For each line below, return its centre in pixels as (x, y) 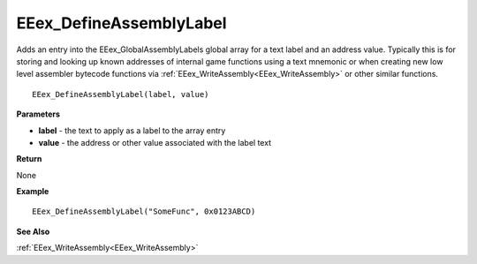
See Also (33, 231)
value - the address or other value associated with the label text (155, 142)
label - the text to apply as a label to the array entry (132, 130)
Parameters (38, 114)
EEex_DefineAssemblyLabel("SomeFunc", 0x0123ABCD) (144, 211)
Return (29, 159)
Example (33, 192)
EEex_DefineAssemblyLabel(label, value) (121, 94)
